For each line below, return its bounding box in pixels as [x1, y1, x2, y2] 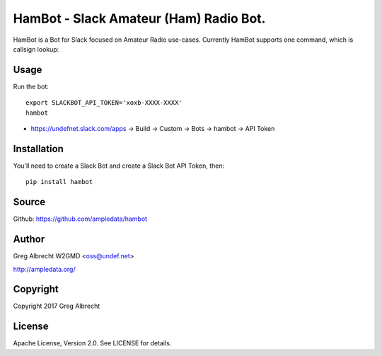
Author [13, 234, 45, 246]
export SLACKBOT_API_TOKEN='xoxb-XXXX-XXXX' [25, 99, 183, 107]
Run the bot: [13, 82, 50, 91]
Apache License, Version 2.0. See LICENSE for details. [13, 339, 172, 348]
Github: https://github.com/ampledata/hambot [13, 214, 148, 223]
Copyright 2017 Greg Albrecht [13, 302, 100, 311]
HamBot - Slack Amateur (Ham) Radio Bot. [13, 11, 266, 26]
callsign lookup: [13, 45, 59, 53]
